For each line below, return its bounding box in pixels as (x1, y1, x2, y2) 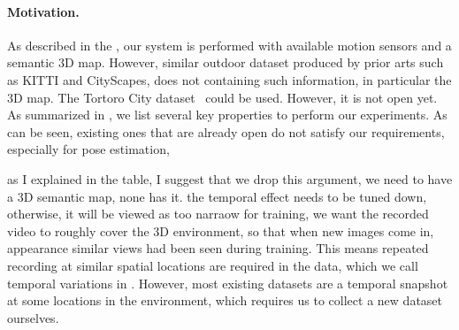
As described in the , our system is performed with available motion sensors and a (7, 35, 452, 54)
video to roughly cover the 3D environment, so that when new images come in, (7, 221, 434, 240)
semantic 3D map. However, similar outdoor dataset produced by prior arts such (7, 53, 444, 72)
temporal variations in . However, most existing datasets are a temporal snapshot (7, 273, 448, 292)
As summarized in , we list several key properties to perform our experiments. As (7, 105, 448, 124)
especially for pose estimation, (7, 140, 170, 158)
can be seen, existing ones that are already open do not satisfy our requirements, (7, 122, 445, 141)
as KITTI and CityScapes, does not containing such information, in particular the (7, 70, 452, 88)
